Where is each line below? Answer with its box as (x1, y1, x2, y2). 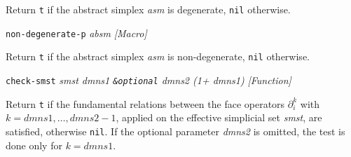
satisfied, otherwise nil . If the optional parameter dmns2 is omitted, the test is (6, 123, 345, 138)
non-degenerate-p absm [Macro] (6, 25, 147, 40)
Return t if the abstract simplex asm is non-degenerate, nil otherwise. (6, 49, 310, 64)
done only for (6, 137, 62, 152)
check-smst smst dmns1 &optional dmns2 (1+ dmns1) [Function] (6, 72, 291, 87)
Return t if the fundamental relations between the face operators (6, 96, 285, 111)
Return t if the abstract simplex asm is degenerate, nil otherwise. (6, 2, 291, 16)
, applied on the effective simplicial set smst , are (116, 110, 322, 125)
